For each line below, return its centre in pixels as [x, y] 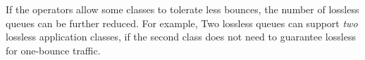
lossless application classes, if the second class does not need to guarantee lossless [181, 37]
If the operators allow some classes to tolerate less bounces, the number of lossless [182, 9]
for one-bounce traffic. [53, 50]
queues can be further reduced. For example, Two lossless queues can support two [182, 23]
